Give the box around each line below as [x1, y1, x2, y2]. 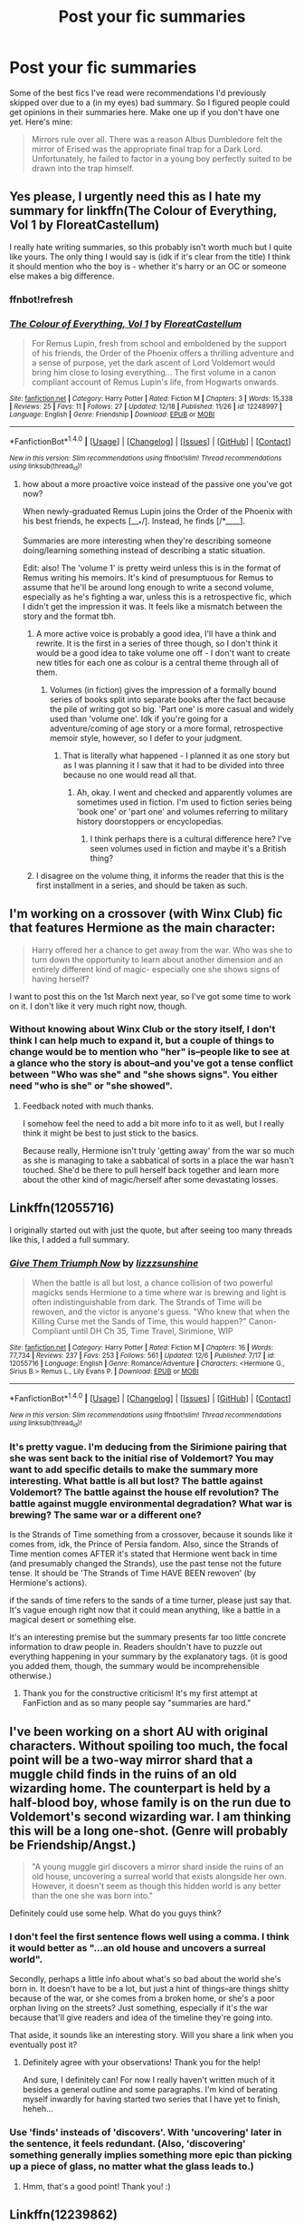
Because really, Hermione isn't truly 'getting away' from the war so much [22, 1145, 295, 1156]
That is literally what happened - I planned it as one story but [62, 750, 290, 761]
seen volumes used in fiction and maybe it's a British [90, 843, 287, 854]
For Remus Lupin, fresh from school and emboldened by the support [31, 337, 288, 348]
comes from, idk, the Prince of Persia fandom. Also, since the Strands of [9, 1539, 279, 1550]
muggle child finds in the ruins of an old [9, 1766, 237, 1781]
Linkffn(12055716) [9, 1200, 115, 1216]
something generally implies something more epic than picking [9, 2149, 292, 2161]
